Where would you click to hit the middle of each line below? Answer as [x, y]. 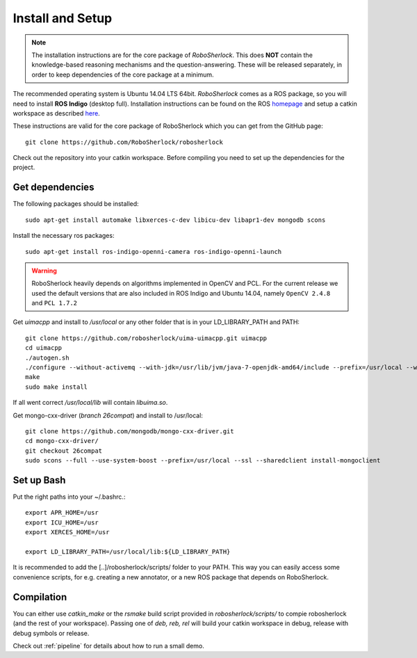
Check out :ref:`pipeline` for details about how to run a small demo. [108, 645]
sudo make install [57, 387]
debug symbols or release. [51, 633]
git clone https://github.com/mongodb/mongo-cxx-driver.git [130, 431]
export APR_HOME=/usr [62, 513]
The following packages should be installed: [76, 204]
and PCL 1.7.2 [55, 303]
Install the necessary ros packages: [64, 236]
